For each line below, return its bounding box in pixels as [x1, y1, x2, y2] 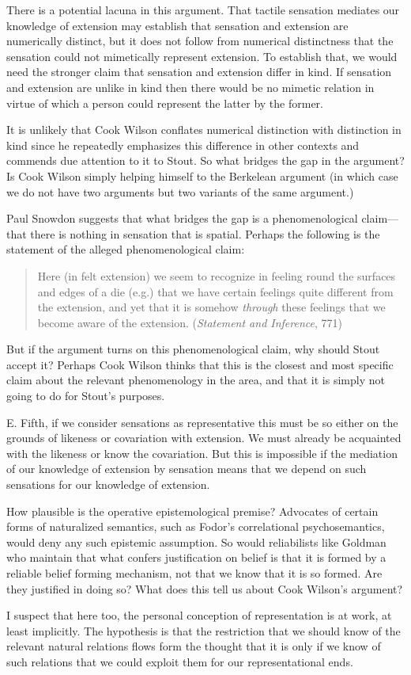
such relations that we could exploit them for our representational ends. [6, 653, 353, 669]
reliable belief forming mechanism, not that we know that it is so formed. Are [6, 565, 383, 581]
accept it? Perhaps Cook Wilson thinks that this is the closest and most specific [6, 356, 394, 372]
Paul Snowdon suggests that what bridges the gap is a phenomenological [6, 210, 358, 227]
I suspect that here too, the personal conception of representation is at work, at [6, 607, 392, 624]
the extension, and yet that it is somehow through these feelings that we [37, 299, 386, 315]
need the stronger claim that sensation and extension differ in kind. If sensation [6, 63, 392, 80]
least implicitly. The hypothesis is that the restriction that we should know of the [6, 622, 401, 639]
